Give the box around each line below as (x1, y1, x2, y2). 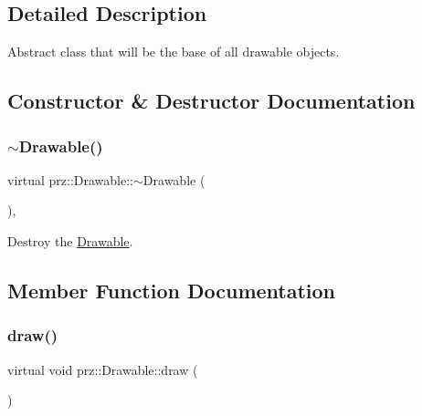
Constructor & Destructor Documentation (7, 87, 416, 115)
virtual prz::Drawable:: (7, 170, 134, 189)
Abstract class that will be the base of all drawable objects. (7, 42, 340, 61)
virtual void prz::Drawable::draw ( (7, 359, 198, 379)
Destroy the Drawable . (7, 231, 133, 250)
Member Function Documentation (7, 276, 336, 304)
